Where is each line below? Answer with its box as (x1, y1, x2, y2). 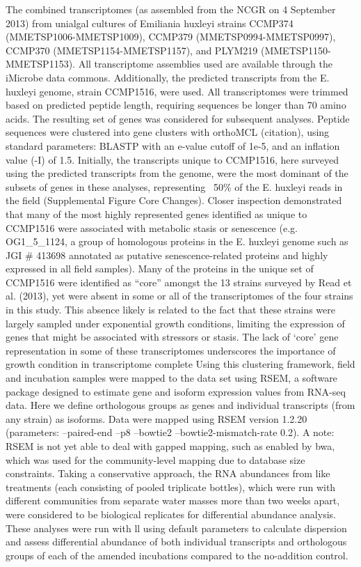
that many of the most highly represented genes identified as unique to (6, 206, 307, 221)
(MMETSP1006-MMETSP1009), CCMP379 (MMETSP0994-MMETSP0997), (6, 29, 336, 44)
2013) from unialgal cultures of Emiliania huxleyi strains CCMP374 (6, 15, 294, 30)
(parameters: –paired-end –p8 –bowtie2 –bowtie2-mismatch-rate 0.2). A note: (6, 425, 335, 440)
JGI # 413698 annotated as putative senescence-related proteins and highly (6, 247, 328, 262)
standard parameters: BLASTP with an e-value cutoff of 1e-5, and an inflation (6, 138, 340, 153)
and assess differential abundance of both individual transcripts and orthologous (6, 534, 347, 549)
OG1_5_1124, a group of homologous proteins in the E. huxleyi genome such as (6, 234, 348, 249)
